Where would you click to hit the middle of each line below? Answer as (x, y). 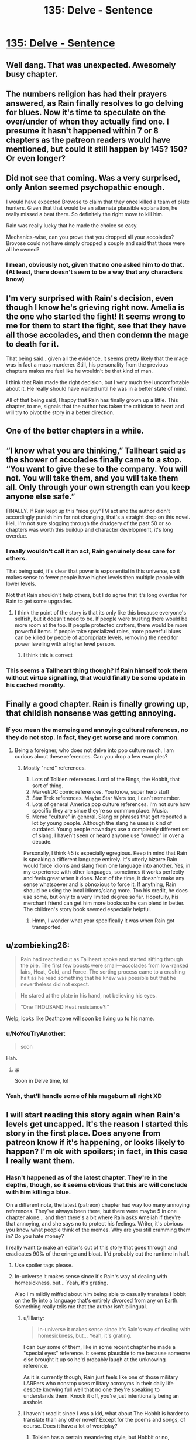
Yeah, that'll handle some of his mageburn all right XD (84, 1096)
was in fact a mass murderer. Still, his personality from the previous (87, 364)
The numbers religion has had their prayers (87, 94)
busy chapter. (32, 74)
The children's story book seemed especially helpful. (87, 909)
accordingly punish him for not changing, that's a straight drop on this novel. (98, 517)
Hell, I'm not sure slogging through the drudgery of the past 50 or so (89, 523)
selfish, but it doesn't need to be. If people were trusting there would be (101, 619)
